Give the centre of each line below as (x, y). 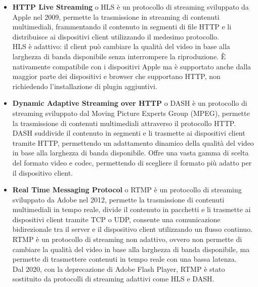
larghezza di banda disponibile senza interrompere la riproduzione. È (119, 56)
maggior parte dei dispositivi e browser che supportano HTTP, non (116, 76)
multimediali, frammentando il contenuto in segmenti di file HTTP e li (122, 27)
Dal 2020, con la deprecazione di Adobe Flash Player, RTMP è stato (119, 269)
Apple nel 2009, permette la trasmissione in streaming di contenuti (116, 16)
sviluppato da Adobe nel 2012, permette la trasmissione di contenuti (118, 199)
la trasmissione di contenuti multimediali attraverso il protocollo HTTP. (124, 123)
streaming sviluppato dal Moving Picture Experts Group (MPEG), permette (131, 113)
